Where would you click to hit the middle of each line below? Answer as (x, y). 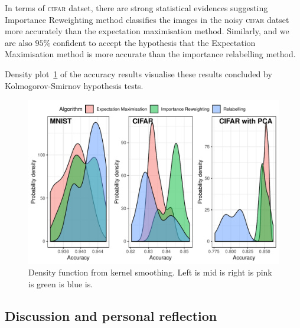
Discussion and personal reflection (111, 315)
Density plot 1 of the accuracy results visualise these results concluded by (138, 73)
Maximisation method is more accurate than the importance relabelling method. (150, 54)
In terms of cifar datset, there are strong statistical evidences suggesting (136, 8)
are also (19, 42)
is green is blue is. (61, 283)
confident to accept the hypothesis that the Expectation (154, 42)
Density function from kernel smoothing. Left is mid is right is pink (150, 272)
